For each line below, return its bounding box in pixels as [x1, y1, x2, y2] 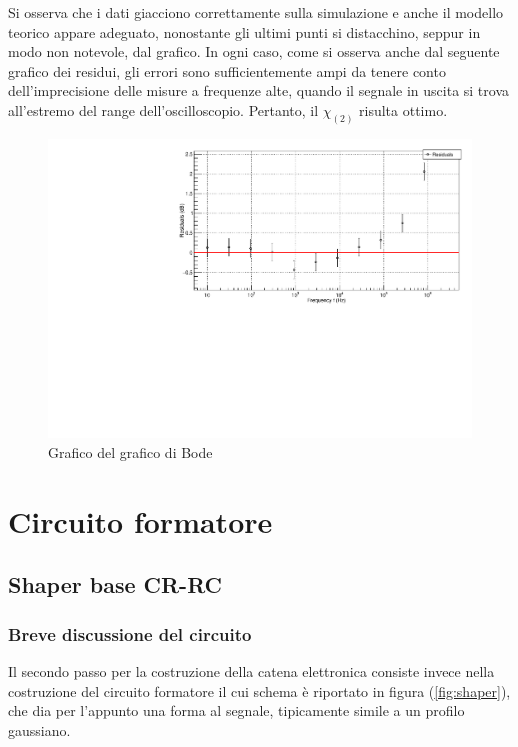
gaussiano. [8, 719, 71, 740]
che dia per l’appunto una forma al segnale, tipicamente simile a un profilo [8, 700, 465, 721]
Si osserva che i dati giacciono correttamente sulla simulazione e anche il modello [8, 2, 504, 22]
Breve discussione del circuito [8, 621, 252, 646]
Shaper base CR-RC [8, 569, 223, 600]
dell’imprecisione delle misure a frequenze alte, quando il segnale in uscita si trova [8, 80, 510, 101]
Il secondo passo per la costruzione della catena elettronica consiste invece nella [8, 661, 495, 682]
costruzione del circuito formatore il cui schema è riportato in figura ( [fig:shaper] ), [8, 680, 511, 701]
